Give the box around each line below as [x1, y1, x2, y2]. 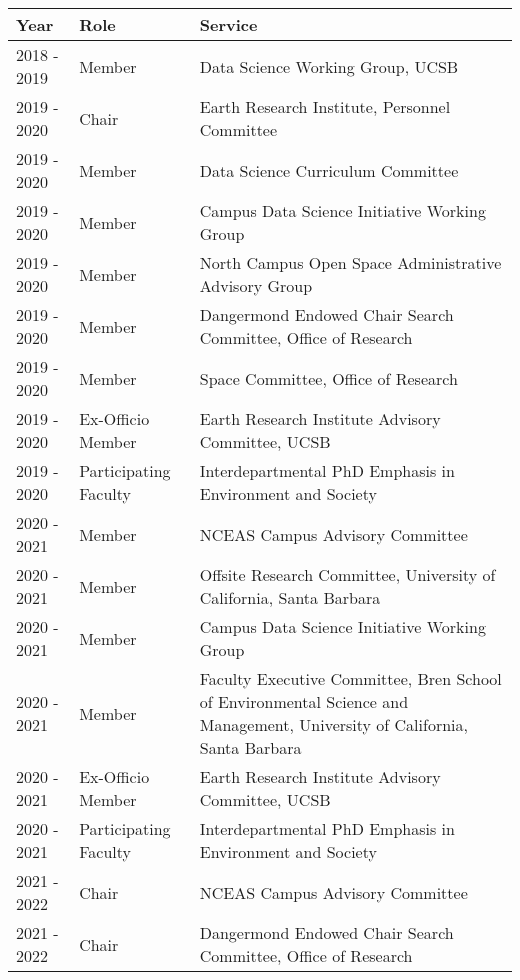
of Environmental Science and [199, 690, 409, 713]
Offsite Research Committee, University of [199, 563, 496, 586]
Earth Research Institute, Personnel [199, 95, 451, 118]
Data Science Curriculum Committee [199, 158, 459, 182]
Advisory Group [199, 274, 313, 297]
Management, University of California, [199, 713, 468, 736]
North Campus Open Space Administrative [199, 251, 502, 274]
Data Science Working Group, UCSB [199, 54, 459, 78]
